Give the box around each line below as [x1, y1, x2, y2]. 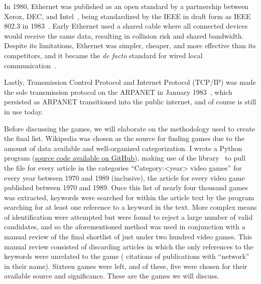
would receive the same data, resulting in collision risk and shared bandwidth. [4, 30, 244, 41]
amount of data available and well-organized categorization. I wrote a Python [4, 143, 242, 153]
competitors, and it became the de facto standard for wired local [4, 50, 203, 60]
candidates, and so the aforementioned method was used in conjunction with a [4, 221, 245, 232]
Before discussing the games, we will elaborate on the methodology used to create [4, 123, 255, 133]
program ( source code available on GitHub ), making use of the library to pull [4, 153, 245, 163]
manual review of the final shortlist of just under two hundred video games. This [4, 231, 252, 242]
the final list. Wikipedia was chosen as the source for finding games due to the [4, 133, 244, 144]
